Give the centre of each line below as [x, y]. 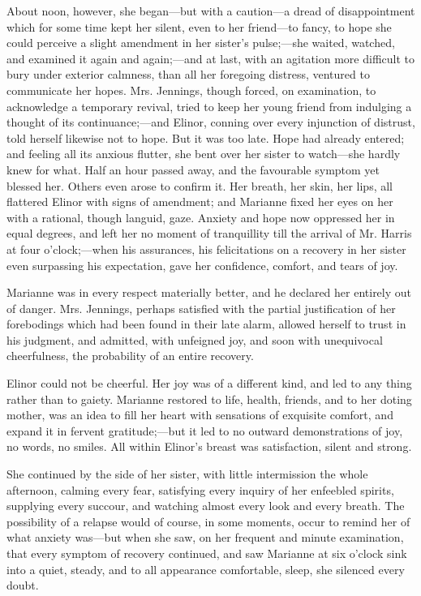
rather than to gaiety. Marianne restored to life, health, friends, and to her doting [209, 399]
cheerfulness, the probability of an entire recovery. [130, 356]
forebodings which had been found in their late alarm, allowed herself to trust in [206, 324]
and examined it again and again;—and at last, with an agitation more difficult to [210, 58]
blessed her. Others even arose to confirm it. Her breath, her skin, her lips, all [200, 185]
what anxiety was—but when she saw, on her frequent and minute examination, [205, 537]
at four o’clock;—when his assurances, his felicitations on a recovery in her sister [206, 249]
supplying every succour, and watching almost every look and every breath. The [206, 506]
